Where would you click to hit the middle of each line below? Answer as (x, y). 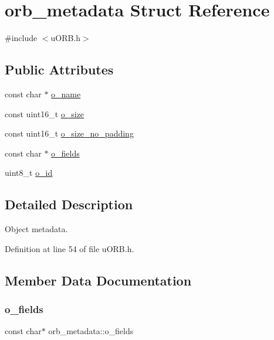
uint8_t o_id (29, 173)
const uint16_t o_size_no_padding (69, 133)
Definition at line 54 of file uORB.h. (70, 248)
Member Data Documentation (98, 280)
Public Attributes (59, 69)
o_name (66, 93)
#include (21, 38)
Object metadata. (36, 229)
